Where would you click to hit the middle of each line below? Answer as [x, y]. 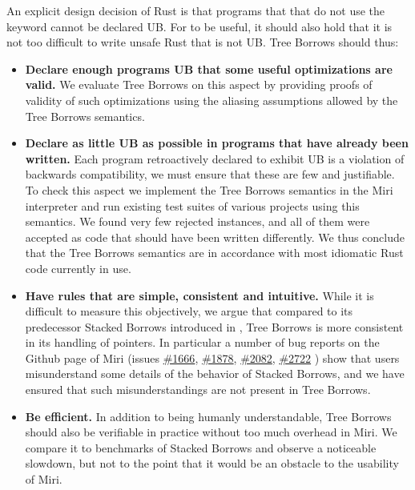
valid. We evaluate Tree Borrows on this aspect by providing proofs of [199, 84]
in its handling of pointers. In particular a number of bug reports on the [202, 342]
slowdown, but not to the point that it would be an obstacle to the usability [212, 463]
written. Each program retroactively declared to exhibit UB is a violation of [215, 158]
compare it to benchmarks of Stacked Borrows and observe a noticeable [201, 447]
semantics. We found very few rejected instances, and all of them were [197, 221]
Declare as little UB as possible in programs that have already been [217, 143]
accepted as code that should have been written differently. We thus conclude [215, 237]
